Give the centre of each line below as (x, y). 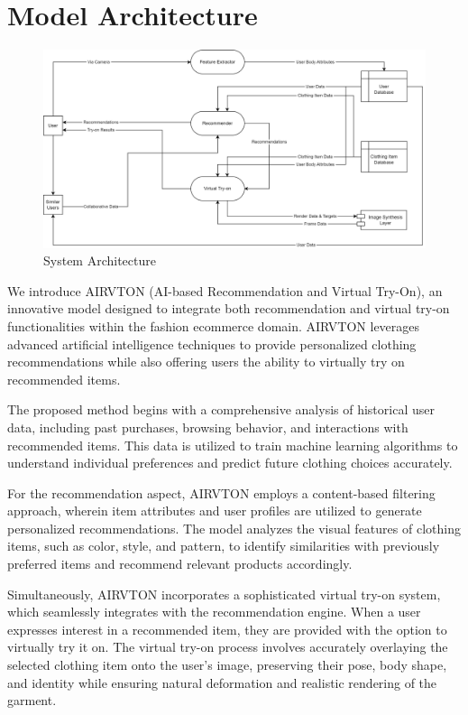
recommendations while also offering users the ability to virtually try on (206, 362)
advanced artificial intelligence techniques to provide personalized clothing (212, 344)
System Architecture (100, 260)
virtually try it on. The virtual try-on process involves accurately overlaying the (228, 647)
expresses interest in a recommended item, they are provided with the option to (227, 629)
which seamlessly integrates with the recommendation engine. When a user (214, 612)
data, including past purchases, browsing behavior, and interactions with (208, 427)
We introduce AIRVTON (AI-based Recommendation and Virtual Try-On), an (225, 290)
